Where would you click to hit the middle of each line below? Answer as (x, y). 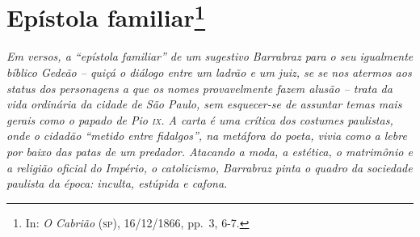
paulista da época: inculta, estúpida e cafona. (117, 183)
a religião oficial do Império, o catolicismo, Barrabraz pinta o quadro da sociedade (210, 167)
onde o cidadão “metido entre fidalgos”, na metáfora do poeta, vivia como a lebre (207, 135)
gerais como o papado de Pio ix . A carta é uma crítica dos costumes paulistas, (200, 119)
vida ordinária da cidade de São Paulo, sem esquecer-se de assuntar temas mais (204, 104)
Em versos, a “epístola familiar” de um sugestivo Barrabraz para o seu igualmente (210, 56)
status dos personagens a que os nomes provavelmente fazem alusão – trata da (199, 88)
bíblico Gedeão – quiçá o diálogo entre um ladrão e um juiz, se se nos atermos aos (209, 72)
